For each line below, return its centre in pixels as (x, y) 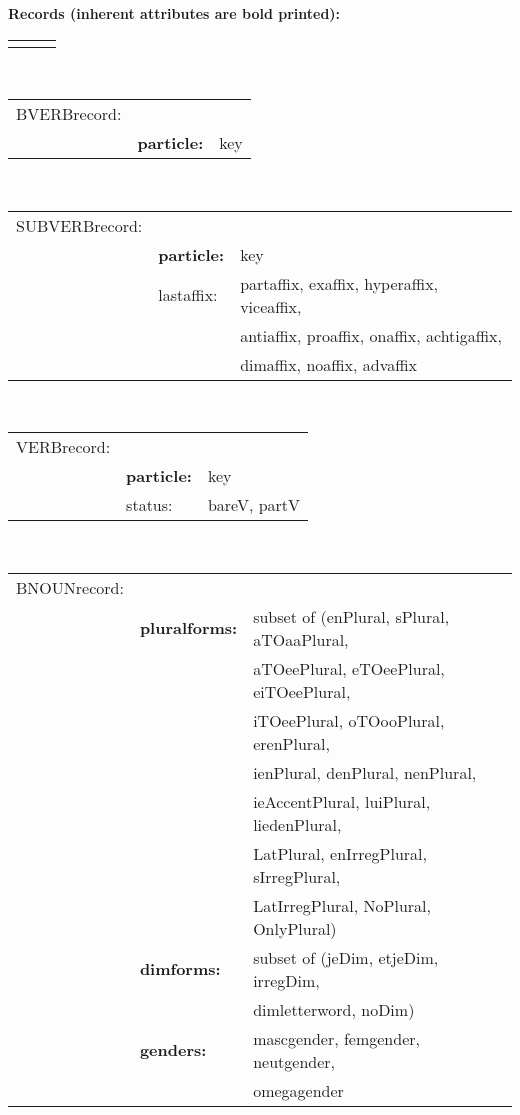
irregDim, (286, 980)
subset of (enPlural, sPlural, (351, 616)
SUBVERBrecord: (79, 225)
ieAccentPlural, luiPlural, (342, 801)
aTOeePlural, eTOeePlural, (349, 668)
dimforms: (180, 969)
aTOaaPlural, (301, 639)
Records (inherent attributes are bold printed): (174, 13)
